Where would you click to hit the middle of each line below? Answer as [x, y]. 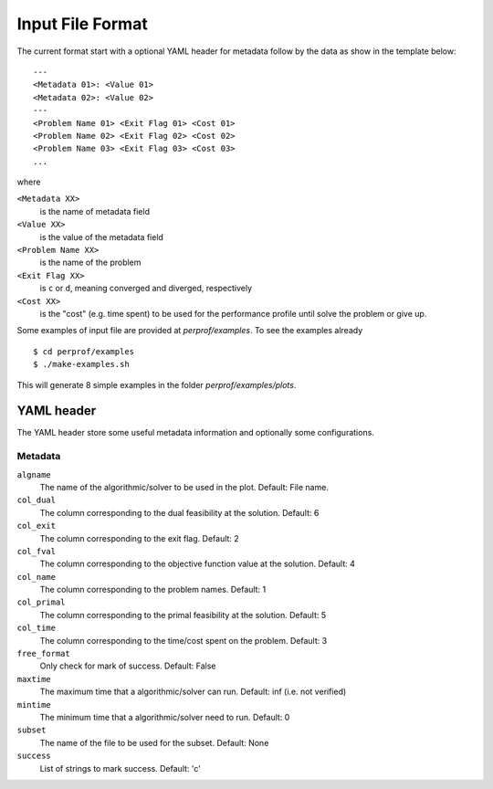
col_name [37, 577]
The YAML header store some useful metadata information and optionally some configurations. [195, 433]
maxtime [34, 679]
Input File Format [82, 24]
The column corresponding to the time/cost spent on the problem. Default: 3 [184, 640]
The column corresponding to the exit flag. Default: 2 [139, 538]
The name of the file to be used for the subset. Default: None [154, 742]
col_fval [37, 551]
